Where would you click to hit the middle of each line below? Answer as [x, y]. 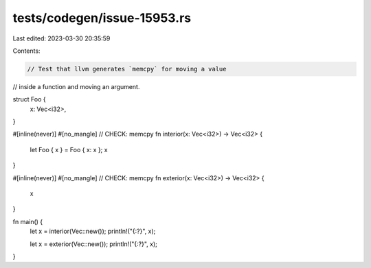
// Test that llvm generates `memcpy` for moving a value [127, 69]
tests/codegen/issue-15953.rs [102, 18]
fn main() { [28, 221]
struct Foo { [29, 99]
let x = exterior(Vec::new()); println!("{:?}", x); [94, 244]
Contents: [26, 51]
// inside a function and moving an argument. [76, 86]
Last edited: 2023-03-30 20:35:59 [61, 38]
